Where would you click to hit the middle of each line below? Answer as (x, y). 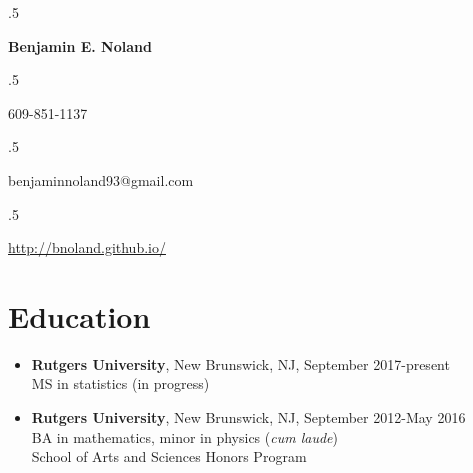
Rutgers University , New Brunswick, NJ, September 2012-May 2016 (248, 417)
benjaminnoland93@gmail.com (101, 179)
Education (79, 315)
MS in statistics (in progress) (120, 383)
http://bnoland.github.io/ (87, 247)
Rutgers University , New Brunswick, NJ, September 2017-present (240, 363)
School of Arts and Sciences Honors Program (169, 456)
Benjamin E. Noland (80, 45)
